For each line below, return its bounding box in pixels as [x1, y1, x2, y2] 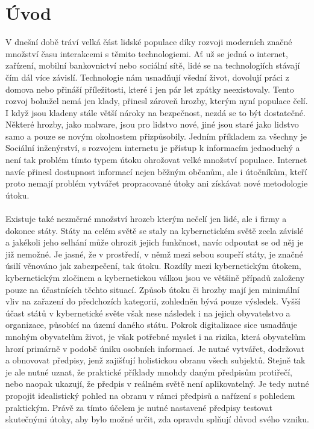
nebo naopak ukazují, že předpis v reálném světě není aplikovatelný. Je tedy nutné [5, 377, 309, 390]
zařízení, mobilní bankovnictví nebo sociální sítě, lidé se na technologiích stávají [5, 59, 300, 72]
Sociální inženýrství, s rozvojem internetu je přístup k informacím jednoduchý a [5, 141, 300, 154]
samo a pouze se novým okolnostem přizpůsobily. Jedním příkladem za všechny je [5, 129, 307, 142]
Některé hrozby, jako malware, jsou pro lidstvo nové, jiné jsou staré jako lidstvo [5, 118, 299, 131]
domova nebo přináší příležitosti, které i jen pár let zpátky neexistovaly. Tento [5, 82, 294, 95]
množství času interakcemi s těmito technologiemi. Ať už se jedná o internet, [5, 47, 288, 60]
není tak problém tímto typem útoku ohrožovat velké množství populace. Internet [5, 153, 307, 166]
